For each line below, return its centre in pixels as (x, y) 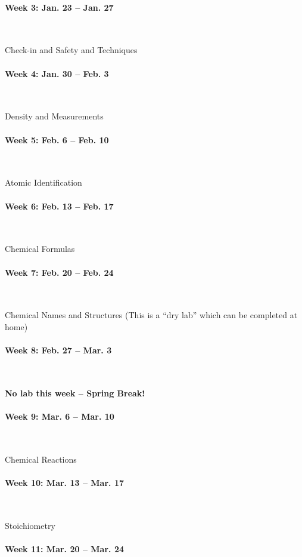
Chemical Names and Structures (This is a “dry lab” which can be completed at (151, 315)
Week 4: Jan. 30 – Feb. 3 (57, 73)
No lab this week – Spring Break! (75, 393)
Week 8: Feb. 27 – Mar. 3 (58, 350)
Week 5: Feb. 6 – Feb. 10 (57, 139)
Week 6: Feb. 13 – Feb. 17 (59, 206)
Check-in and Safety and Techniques (71, 50)
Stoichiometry (30, 525)
